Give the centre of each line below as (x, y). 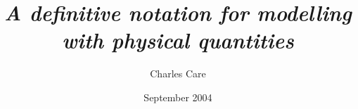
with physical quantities (178, 40)
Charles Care (178, 73)
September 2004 (178, 97)
